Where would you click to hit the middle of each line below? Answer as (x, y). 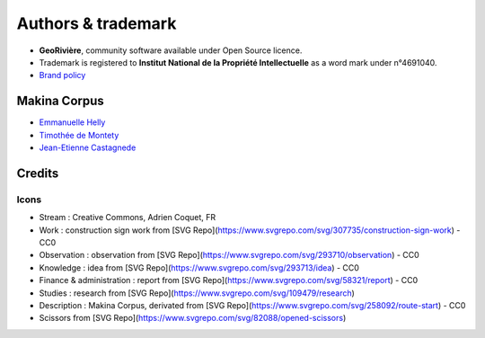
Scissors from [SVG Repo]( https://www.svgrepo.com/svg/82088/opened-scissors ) (193, 318)
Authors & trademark (97, 23)
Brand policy (62, 76)
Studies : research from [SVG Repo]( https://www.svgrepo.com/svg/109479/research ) (197, 293)
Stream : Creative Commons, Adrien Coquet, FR (128, 218)
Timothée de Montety (79, 135)
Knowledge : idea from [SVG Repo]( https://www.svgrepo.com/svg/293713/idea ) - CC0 (199, 267)
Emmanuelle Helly (72, 122)
